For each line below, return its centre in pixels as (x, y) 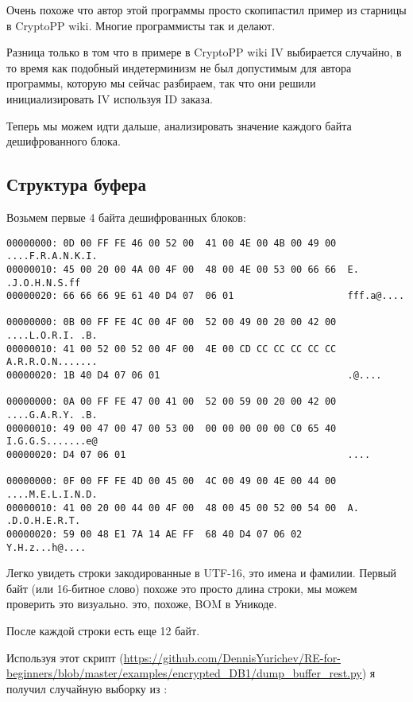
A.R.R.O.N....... (52, 362)
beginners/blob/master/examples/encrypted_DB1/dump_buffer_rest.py (184, 673)
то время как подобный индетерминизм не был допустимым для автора (179, 67)
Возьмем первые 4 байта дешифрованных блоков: (126, 217)
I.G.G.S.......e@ (52, 442)
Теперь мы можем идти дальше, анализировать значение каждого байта (179, 125)
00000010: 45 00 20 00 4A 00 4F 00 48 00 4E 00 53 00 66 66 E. (183, 269)
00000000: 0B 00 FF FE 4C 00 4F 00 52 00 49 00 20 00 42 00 (172, 322)
